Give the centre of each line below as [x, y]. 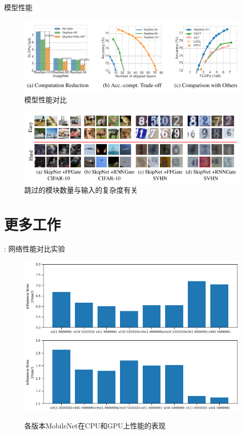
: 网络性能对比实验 [35, 249]
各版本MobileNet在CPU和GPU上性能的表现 [95, 425]
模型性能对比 [46, 99]
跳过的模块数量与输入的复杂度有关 [81, 189]
